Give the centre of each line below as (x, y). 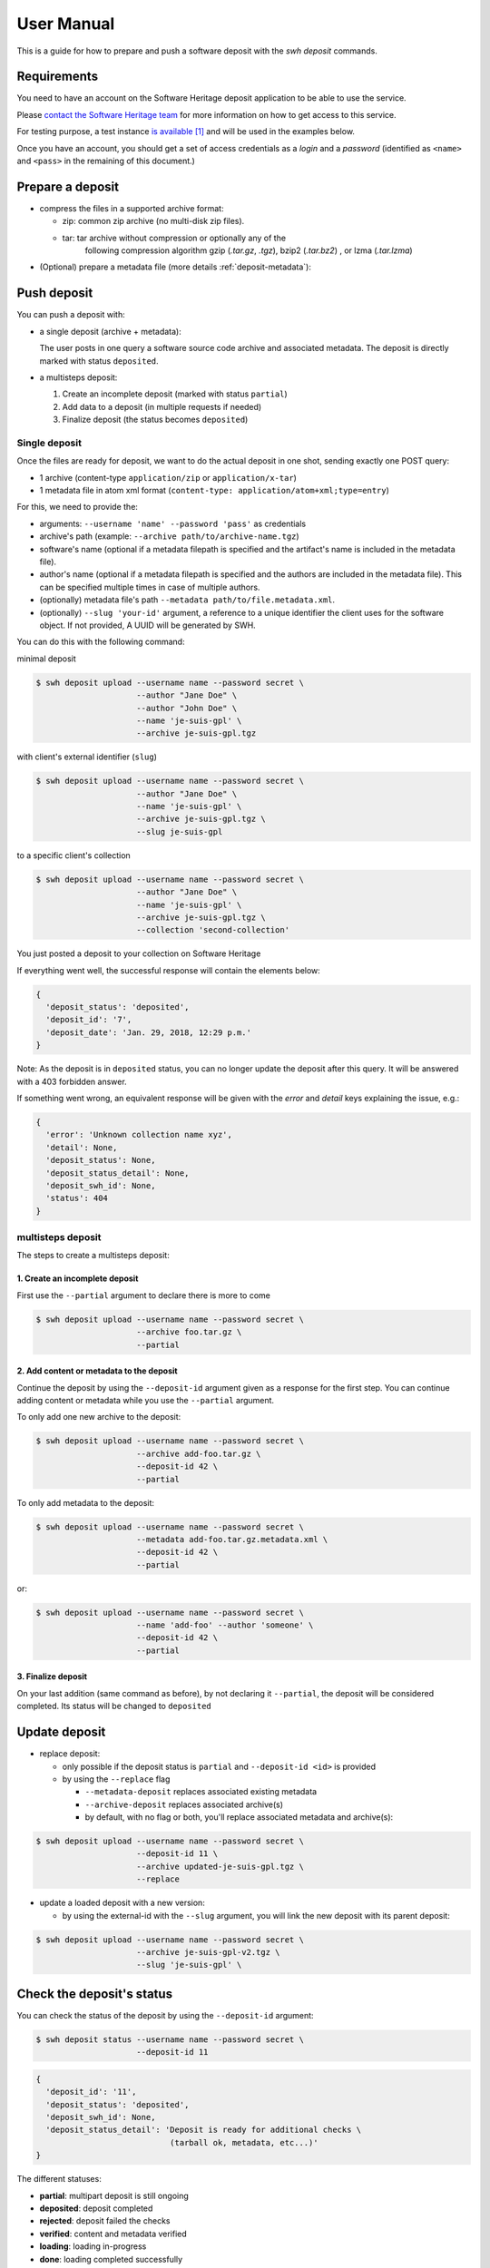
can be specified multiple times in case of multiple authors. (150, 587)
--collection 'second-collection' (213, 930)
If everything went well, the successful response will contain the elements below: (169, 970)
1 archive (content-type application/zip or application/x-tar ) (168, 477)
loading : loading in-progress (93, 2246)
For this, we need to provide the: (77, 507)
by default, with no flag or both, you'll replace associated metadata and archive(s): (239, 1817)
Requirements (58, 77)
